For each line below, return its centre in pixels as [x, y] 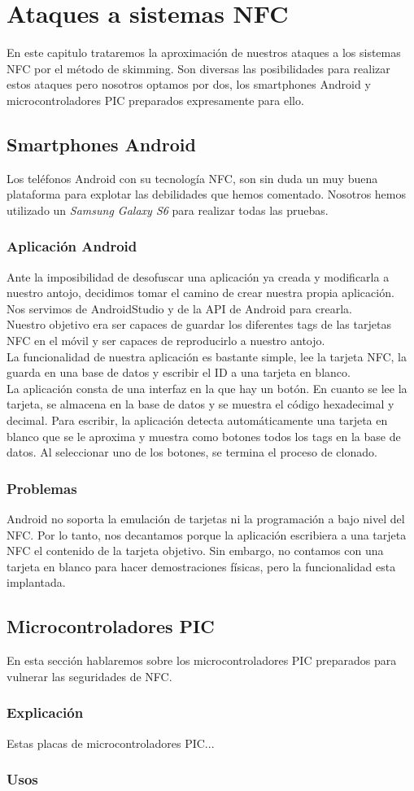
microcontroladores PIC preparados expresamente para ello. [155, 100]
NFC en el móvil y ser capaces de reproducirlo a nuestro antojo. [166, 341]
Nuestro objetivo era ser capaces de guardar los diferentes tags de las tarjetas [199, 324]
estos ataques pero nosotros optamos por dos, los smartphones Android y [189, 84]
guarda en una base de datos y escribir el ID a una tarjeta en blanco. [179, 372]
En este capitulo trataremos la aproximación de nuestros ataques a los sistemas [204, 52]
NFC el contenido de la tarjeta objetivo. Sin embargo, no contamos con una [195, 551]
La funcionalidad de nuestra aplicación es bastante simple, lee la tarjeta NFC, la [207, 356]
